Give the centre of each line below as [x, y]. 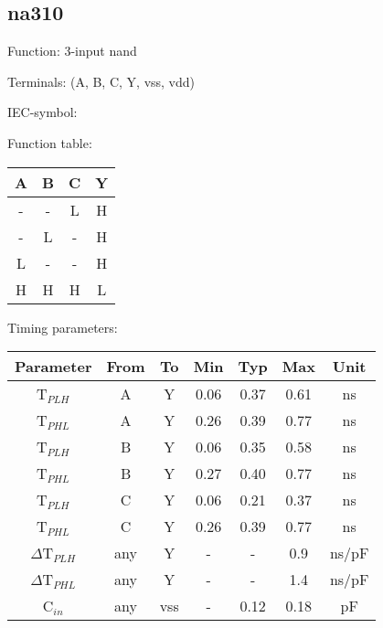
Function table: [50, 142]
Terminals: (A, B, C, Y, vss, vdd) [101, 81]
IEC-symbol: [43, 112]
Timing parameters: [63, 327]
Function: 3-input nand [72, 51]
